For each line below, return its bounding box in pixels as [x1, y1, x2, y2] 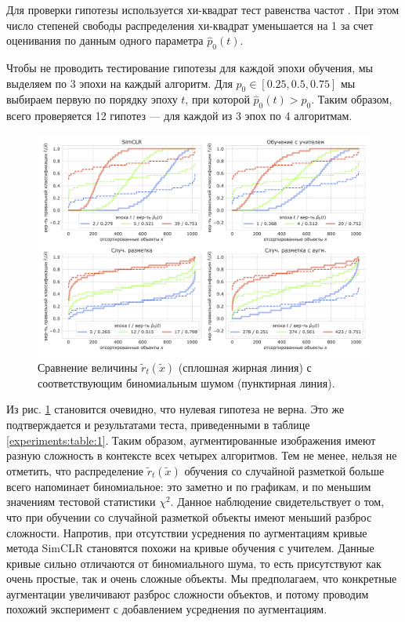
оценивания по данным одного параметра [6, 32, 204, 49]
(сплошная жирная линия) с [178, 358, 312, 375]
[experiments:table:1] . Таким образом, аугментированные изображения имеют [6, 431, 376, 448]
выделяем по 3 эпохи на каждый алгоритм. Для [6, 75, 233, 91]
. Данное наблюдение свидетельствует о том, [170, 493, 385, 510]
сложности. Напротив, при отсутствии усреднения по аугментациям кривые [6, 524, 367, 540]
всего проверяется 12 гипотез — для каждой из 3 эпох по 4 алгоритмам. [6, 107, 353, 124]
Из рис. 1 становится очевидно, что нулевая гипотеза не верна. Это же [6, 401, 345, 417]
